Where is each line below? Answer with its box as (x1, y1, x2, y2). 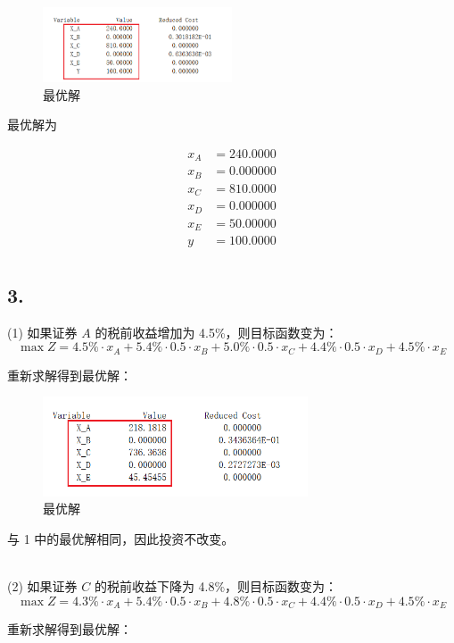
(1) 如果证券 (7, 322, 78, 341)
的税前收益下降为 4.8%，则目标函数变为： (94, 577, 338, 596)
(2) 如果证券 (7, 577, 78, 596)
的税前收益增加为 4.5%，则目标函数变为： (95, 322, 338, 341)
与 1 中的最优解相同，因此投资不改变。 (7, 529, 235, 547)
